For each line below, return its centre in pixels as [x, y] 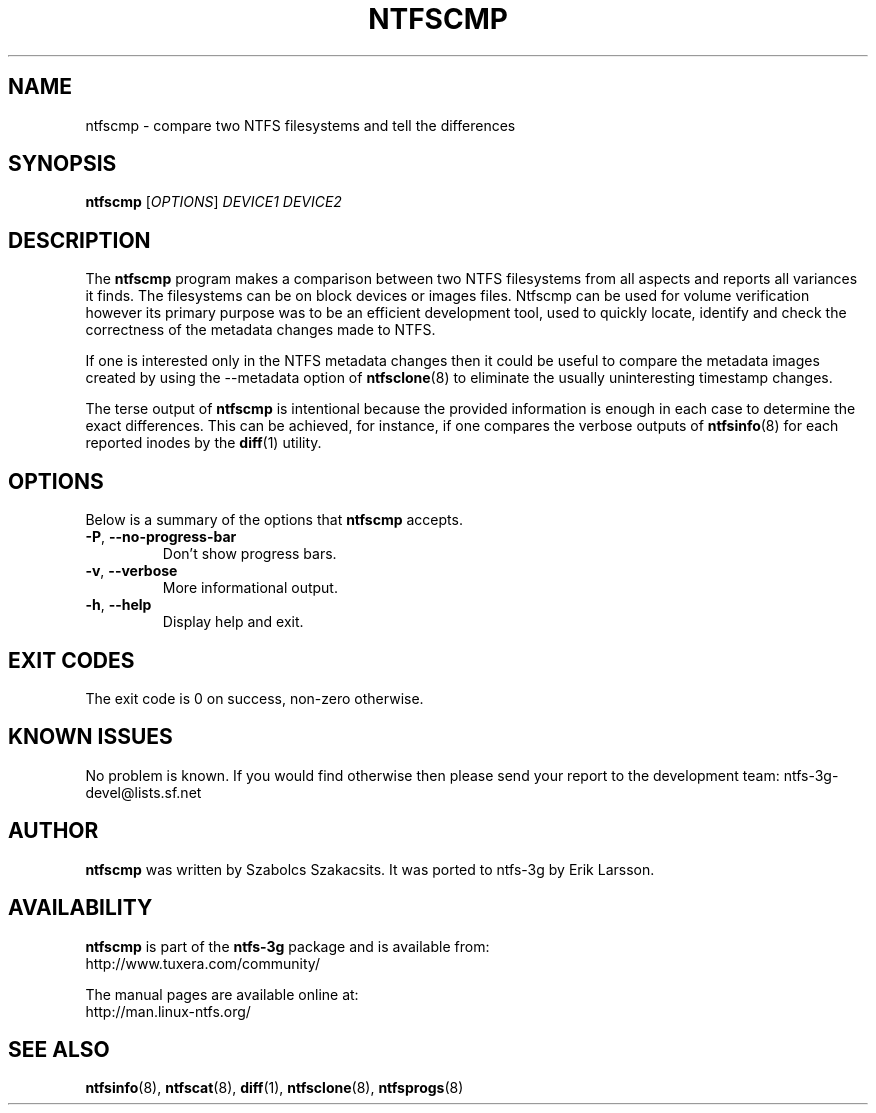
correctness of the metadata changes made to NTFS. [260, 330]
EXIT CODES [71, 660]
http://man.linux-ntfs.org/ [168, 1011]
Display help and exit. [233, 622]
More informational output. [250, 588]
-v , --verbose [131, 571]
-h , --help [118, 605]
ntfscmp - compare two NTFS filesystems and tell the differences [300, 125]
